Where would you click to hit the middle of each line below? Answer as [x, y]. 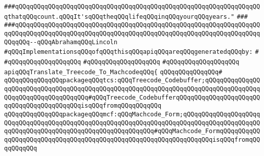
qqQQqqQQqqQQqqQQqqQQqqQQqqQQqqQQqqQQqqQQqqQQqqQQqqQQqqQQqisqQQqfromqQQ [132, 139]
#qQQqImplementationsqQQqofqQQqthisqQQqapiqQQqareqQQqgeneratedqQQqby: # [131, 52]
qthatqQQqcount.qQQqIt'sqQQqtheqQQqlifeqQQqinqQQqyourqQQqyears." [119, 17]
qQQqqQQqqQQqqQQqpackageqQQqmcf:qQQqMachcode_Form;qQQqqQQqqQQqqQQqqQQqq [132, 114]
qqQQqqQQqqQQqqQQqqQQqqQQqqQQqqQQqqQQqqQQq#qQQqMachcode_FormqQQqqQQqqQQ [132, 131]
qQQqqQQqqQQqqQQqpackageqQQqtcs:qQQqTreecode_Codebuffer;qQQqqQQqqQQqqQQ [132, 81]
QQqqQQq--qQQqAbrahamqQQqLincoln [61, 42]
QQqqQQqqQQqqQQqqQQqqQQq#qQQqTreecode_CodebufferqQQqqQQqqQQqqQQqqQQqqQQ [132, 97]
